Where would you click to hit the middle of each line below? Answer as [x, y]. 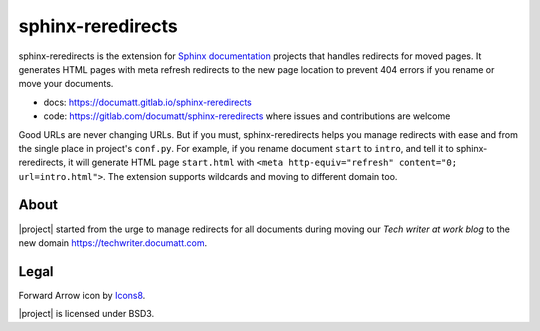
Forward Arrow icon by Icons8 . [82, 295]
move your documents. [66, 84]
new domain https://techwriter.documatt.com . [113, 242]
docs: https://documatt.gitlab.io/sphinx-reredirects [147, 102]
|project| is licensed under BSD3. [86, 314]
